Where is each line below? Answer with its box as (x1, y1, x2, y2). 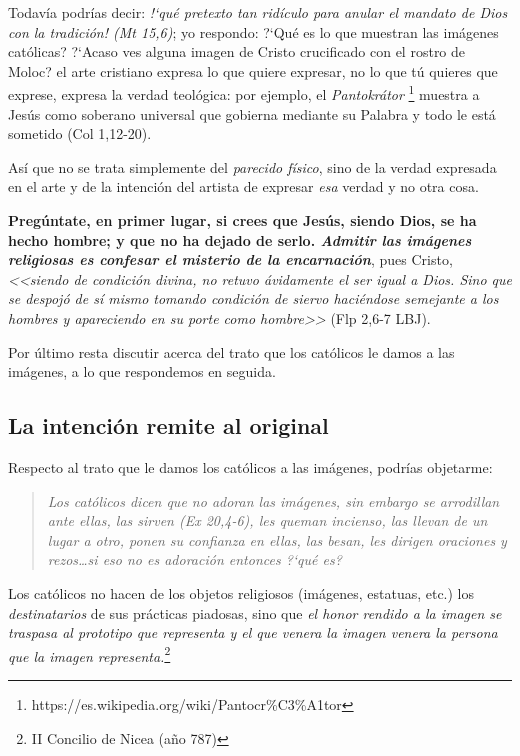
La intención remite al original (8, 410, 329, 441)
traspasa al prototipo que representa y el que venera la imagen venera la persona (8, 622, 498, 643)
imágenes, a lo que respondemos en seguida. (8, 361, 276, 382)
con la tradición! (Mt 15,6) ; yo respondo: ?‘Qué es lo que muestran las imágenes (8, 21, 499, 42)
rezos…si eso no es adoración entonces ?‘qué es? (47, 549, 342, 570)
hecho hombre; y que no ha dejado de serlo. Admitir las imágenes (8, 229, 472, 250)
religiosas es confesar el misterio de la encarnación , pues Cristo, (8, 249, 453, 270)
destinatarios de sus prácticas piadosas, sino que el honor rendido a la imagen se (8, 602, 502, 623)
